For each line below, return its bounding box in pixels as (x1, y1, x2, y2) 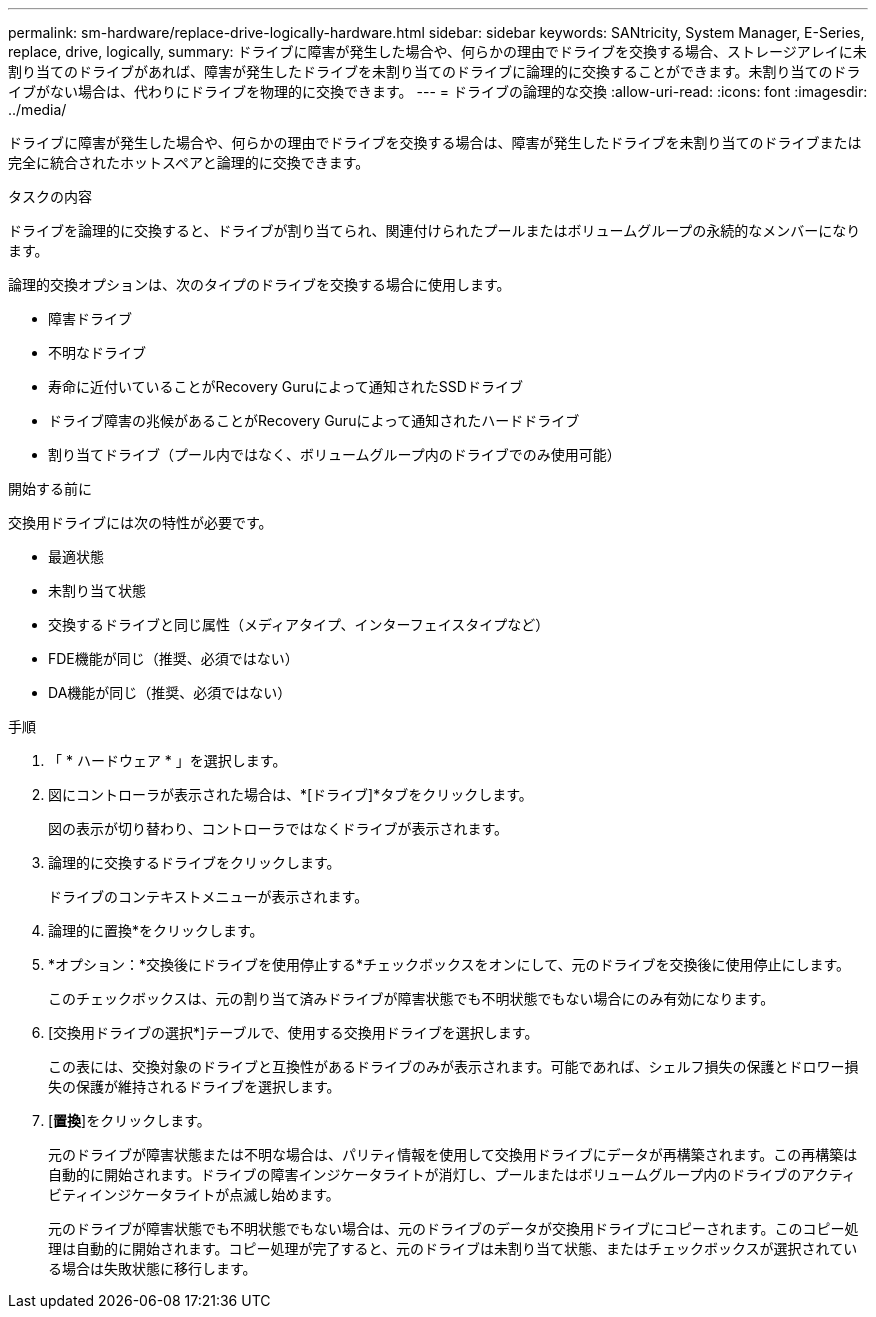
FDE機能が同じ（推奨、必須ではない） (48, 650, 299, 667)
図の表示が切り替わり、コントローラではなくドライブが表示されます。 (48, 820, 509, 837)
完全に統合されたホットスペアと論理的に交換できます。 (8, 154, 370, 171)
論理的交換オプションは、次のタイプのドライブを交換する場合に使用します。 (8, 276, 511, 293)
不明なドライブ (48, 344, 146, 361)
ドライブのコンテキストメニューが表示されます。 (48, 888, 369, 905)
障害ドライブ (48, 310, 132, 327)
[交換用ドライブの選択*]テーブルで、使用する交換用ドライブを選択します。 (48, 1024, 539, 1041)
